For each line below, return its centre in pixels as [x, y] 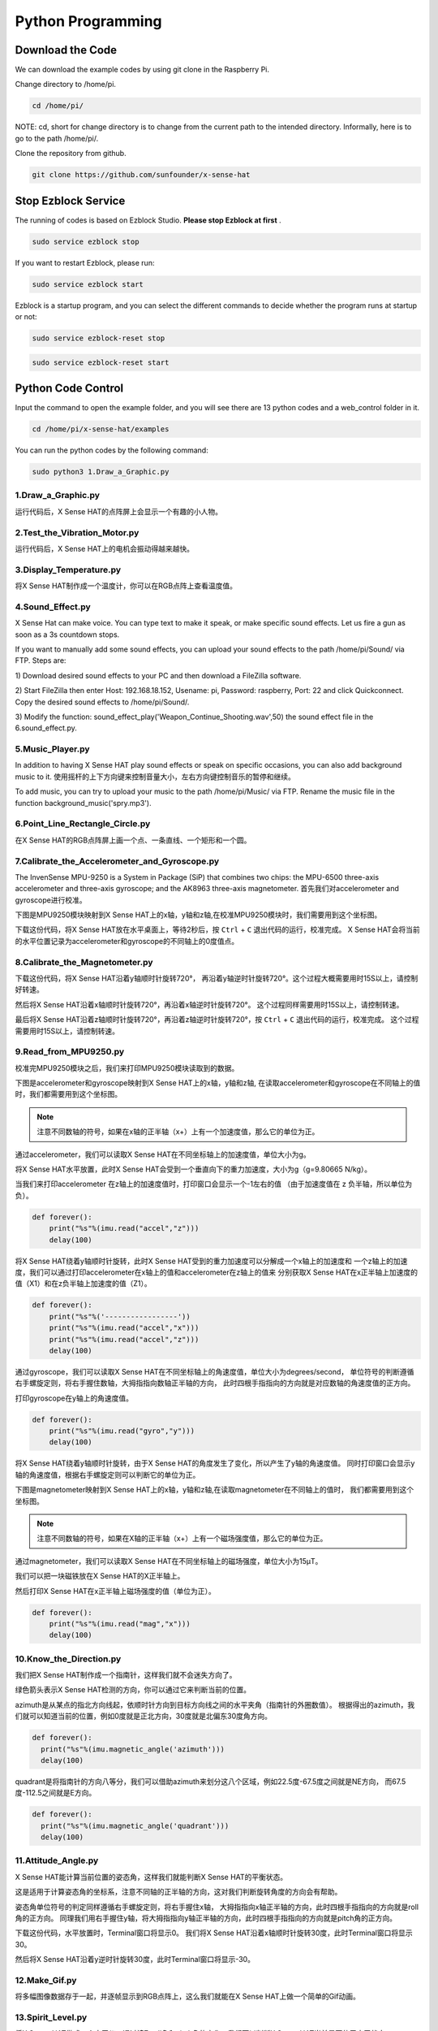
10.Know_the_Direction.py [68, 1659]
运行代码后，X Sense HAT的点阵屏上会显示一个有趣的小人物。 [119, 511]
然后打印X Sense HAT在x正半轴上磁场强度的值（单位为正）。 [115, 1591]
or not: [26, 317]
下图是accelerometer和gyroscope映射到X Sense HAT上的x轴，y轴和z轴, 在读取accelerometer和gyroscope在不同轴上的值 [218, 1083]
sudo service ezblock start [88, 284]
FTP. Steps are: [41, 660]
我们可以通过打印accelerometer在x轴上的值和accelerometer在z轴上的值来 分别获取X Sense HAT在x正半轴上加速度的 [223, 1272]
